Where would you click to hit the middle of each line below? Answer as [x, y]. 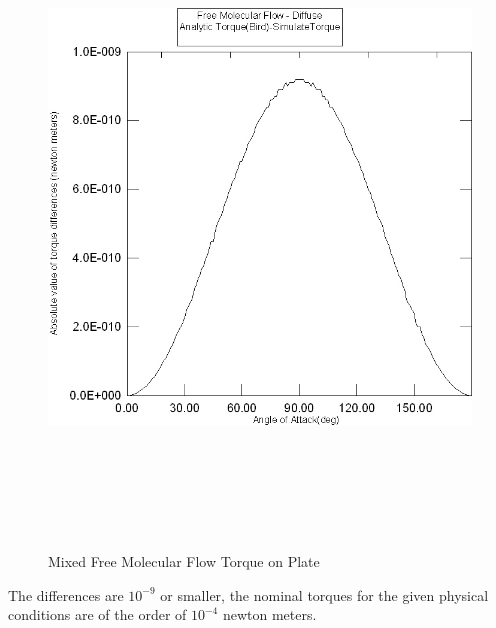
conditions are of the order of [97, 614]
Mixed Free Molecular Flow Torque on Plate [184, 561]
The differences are [66, 594]
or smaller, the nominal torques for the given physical [324, 594]
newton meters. [269, 614]
